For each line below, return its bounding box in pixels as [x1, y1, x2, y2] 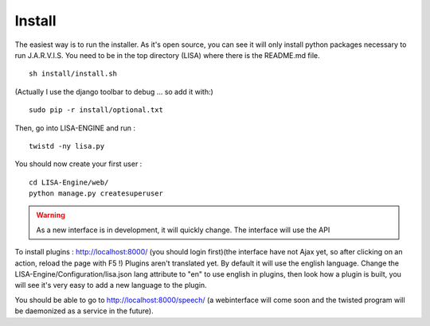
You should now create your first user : [14, 159, 143, 169]
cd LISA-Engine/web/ [29, 177, 109, 187]
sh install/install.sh [29, 69, 118, 79]
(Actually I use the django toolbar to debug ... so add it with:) [14, 87, 214, 96]
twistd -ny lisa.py [29, 142, 105, 150]
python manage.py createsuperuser [29, 189, 163, 198]
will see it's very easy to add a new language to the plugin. [14, 281, 207, 290]
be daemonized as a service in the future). [14, 306, 154, 316]
